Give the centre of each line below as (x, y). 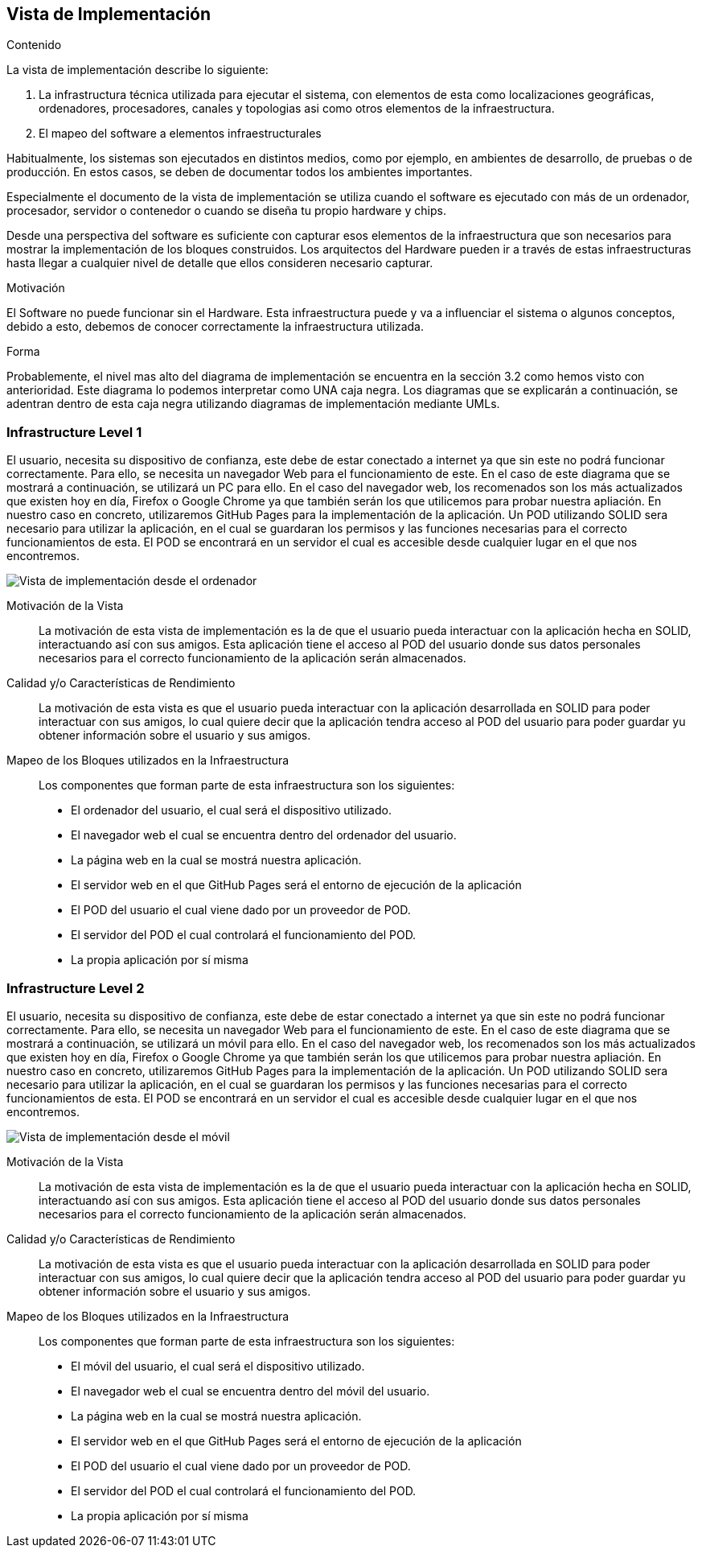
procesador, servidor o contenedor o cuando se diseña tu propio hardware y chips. (226, 211)
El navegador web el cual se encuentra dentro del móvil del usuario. (250, 1391)
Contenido (34, 45)
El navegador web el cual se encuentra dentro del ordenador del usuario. (264, 835)
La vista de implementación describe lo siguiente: (138, 70)
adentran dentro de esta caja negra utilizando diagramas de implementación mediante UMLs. (253, 404)
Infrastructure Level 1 (74, 432)
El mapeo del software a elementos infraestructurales (180, 134)
